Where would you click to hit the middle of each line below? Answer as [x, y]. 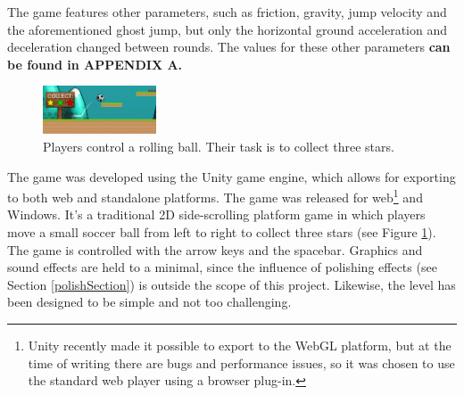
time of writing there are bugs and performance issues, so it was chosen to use [241, 362]
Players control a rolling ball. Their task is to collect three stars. [219, 146]
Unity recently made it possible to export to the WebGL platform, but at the [240, 345]
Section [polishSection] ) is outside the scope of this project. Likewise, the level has [232, 284]
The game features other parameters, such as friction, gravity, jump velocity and [227, 12]
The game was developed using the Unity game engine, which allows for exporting [232, 176]
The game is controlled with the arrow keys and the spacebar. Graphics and [215, 249]
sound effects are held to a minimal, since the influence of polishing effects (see [222, 267]
